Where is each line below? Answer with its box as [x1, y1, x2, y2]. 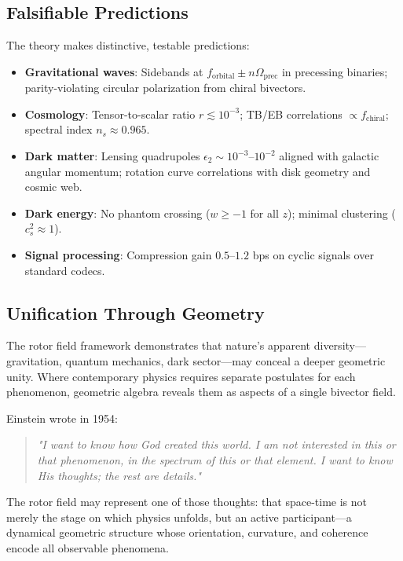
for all [250, 204, 279, 221]
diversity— [313, 337, 366, 354]
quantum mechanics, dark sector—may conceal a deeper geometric [65, 352, 386, 368]
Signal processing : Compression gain [24, 247, 212, 262]
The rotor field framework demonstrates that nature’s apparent [6, 337, 311, 354]
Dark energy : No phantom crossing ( [24, 204, 211, 221]
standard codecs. [24, 262, 105, 278]
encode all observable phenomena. [6, 539, 170, 555]
